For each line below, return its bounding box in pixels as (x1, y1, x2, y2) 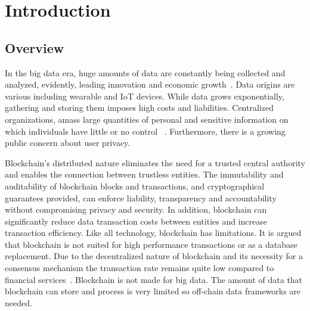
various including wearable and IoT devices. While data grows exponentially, (5, 89, 284, 102)
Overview (5, 38, 64, 57)
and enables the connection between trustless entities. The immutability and (5, 168, 284, 181)
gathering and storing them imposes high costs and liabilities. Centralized (5, 101, 274, 114)
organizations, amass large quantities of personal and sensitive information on (5, 113, 289, 125)
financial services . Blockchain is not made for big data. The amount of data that (5, 273, 303, 285)
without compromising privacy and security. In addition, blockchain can (5, 203, 267, 216)
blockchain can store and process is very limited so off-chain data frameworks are (5, 285, 301, 297)
